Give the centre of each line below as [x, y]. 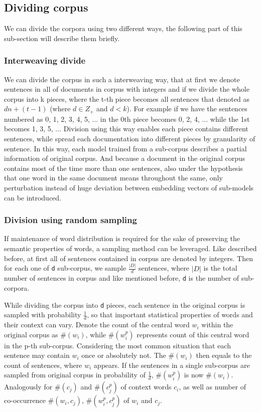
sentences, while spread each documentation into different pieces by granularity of [130, 139]
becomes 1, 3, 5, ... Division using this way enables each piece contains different [126, 129]
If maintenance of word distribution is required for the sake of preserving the [122, 238]
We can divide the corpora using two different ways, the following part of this [123, 28]
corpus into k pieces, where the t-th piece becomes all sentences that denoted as [127, 98]
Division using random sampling [71, 220]
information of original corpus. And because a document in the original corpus [125, 158]
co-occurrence [25, 400]
